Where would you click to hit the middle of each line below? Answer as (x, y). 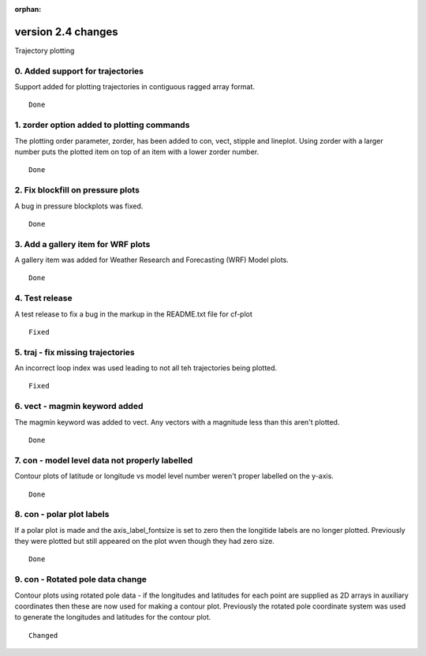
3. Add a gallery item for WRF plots (82, 244)
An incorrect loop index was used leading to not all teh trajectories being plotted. (146, 368)
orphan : (28, 9)
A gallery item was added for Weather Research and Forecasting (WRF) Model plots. (152, 260)
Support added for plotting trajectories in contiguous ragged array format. (135, 87)
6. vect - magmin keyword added (79, 407)
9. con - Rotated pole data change (81, 579)
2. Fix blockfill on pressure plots (77, 190)
